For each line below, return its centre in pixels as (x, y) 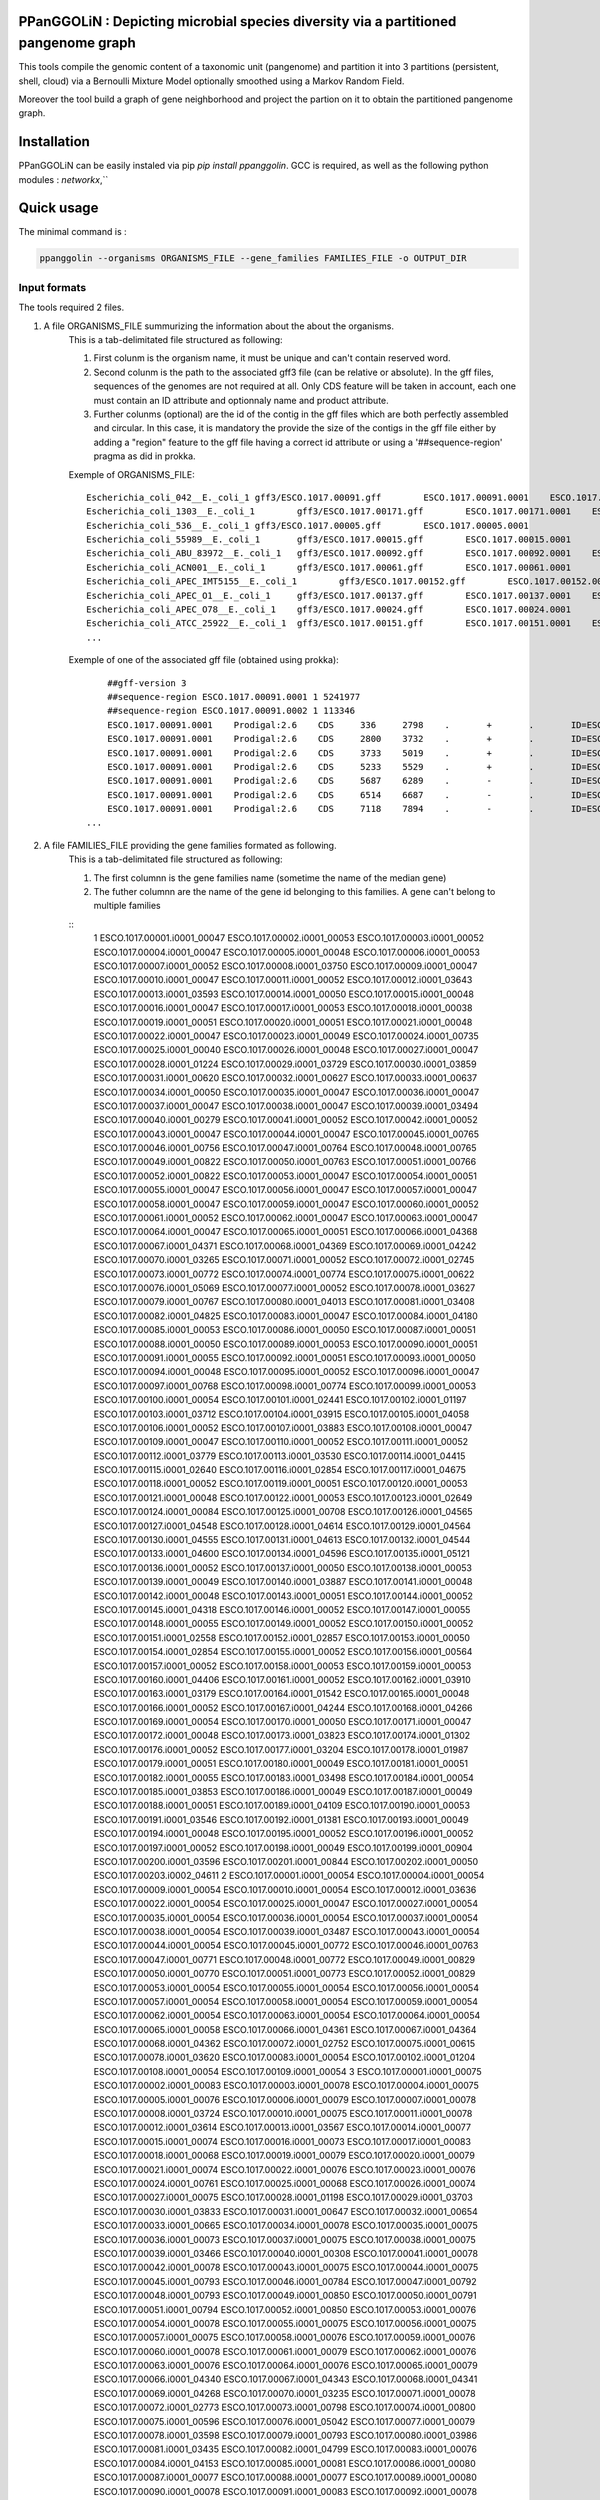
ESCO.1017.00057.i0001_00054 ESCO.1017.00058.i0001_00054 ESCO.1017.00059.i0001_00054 (286, 2001)
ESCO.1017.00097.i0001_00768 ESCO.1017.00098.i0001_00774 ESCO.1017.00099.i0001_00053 (285, 1386)
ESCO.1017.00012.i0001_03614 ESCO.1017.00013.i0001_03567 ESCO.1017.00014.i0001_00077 (282, 2127)
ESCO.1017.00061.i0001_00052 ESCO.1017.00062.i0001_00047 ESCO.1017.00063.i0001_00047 (286, 1218)
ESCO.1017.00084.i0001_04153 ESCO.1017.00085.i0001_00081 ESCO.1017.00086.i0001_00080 (285, 2463)
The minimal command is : (72, 232)
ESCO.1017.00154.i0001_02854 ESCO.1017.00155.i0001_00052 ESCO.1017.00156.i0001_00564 (283, 1652)
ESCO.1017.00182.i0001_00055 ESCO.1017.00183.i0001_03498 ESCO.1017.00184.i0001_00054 (284, 1777)
